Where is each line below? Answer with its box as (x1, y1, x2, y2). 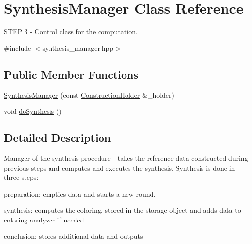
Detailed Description (4, 130, 111, 145)
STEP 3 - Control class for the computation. (4, 26, 138, 37)
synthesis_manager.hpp (42, 43, 114, 53)
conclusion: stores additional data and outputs (4, 231, 143, 241)
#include (4, 43, 31, 53)
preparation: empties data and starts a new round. (4, 188, 156, 199)
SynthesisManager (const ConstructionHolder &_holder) (4, 89, 175, 100)
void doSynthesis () (4, 106, 62, 116)
